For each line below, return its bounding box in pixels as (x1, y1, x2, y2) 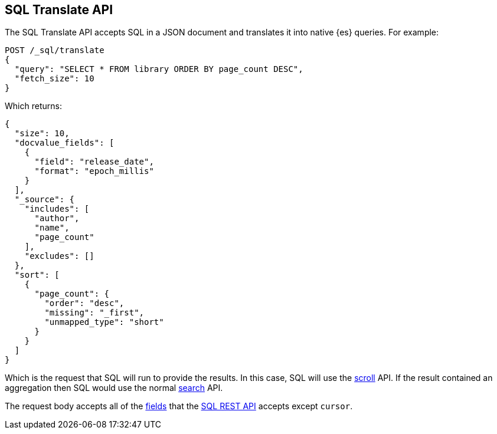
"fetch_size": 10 (14, 74, 94, 84)
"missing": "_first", (44, 308, 145, 318)
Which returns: (5, 101, 62, 111)
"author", (34, 213, 80, 223)
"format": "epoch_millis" (34, 166, 154, 176)
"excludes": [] (24, 251, 94, 261)
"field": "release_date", (34, 157, 154, 167)
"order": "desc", (44, 298, 125, 308)
